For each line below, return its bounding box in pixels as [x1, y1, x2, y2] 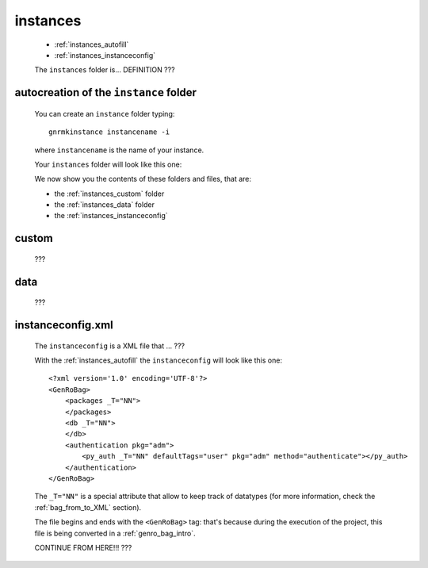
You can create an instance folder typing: [34, 109, 175, 118]
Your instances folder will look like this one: [34, 159, 182, 169]
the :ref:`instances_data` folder [54, 200, 155, 209]
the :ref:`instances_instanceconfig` [54, 211, 168, 221]
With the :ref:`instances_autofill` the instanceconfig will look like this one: [34, 355, 283, 365]
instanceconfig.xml [14, 318, 114, 332]
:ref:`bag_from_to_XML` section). [34, 502, 142, 512]
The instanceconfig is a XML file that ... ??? [34, 341, 185, 351]
